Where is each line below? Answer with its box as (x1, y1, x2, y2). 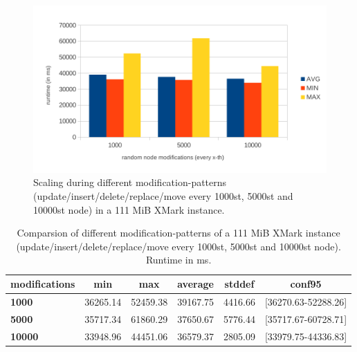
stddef (224, 277, 255, 291)
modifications (10, 277, 75, 291)
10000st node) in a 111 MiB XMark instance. (33, 202, 225, 216)
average (177, 277, 214, 291)
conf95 (290, 277, 322, 291)
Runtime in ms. (145, 252, 212, 267)
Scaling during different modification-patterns (33, 175, 227, 189)
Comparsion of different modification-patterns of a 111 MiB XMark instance (17, 225, 340, 240)
